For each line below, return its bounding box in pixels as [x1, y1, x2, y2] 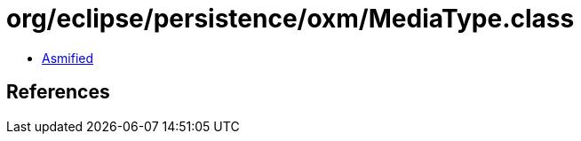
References [6, 81, 110, 104]
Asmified [42, 50, 94, 66]
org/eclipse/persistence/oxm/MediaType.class [6, 4, 575, 34]
